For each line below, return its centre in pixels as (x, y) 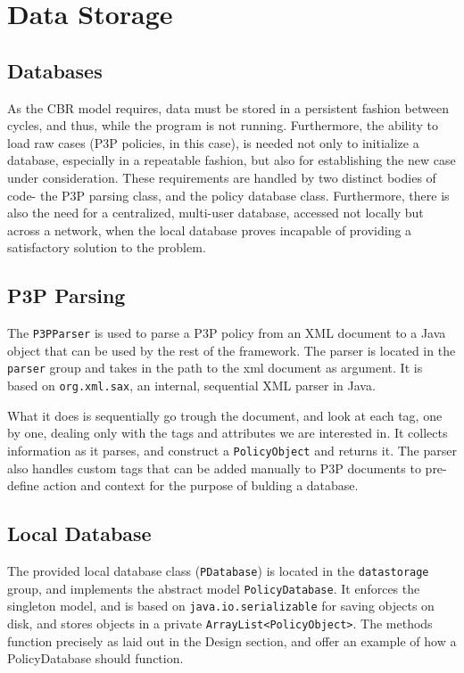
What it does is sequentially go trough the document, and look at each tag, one (225, 415)
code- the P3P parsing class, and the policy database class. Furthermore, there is (228, 195)
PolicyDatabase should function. (95, 658)
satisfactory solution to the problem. (107, 247)
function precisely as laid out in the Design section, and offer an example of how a (232, 640)
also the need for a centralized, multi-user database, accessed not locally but (215, 213)
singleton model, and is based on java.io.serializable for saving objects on (221, 606)
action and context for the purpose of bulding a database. (201, 485)
